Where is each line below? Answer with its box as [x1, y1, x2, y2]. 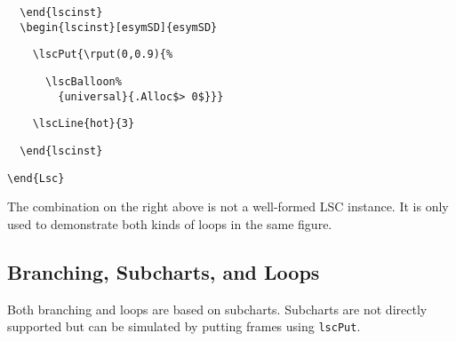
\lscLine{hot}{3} [32, 117, 135, 131]
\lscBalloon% [44, 75, 122, 88]
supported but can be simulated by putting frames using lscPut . [7, 317, 361, 336]
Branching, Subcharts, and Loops [7, 258, 320, 285]
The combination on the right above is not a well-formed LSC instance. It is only [7, 197, 449, 216]
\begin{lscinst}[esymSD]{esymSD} [20, 20, 218, 34]
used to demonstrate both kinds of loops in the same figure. [7, 214, 332, 233]
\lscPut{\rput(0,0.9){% [32, 48, 173, 61]
